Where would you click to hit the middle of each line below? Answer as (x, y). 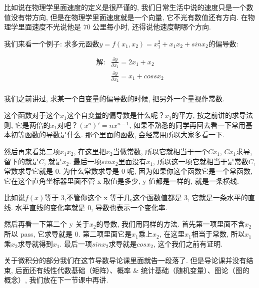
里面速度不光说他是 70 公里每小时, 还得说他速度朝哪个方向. (114, 27)
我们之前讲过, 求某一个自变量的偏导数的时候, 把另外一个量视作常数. (114, 98)
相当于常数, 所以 (218, 234)
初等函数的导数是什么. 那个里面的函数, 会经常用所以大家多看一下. (117, 135)
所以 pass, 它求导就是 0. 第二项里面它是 (68, 234)
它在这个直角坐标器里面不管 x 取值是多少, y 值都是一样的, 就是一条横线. (121, 180)
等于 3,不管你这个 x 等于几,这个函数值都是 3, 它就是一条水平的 (146, 197)
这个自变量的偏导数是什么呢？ (116, 115)
